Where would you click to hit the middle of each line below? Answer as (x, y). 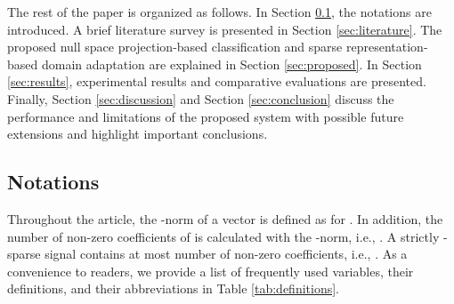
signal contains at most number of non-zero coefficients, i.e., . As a (226, 254)
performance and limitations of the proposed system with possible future (206, 116)
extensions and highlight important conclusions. (138, 134)
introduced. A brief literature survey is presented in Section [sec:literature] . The (225, 29)
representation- (387, 47)
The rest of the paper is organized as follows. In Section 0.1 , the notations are (219, 12)
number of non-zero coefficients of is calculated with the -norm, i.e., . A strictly (223, 236)
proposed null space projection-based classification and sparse (175, 47)
